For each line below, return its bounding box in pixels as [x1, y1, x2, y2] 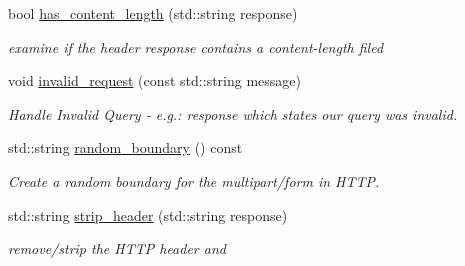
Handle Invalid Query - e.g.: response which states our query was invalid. [8, 103, 458, 124]
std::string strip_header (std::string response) [8, 204, 288, 225]
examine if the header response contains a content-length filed [8, 36, 384, 57]
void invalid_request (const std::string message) [8, 70, 301, 91]
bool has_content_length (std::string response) [8, 3, 298, 23]
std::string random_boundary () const [8, 137, 243, 158]
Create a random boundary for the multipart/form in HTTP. [8, 170, 380, 191]
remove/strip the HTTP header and [8, 238, 226, 259]
